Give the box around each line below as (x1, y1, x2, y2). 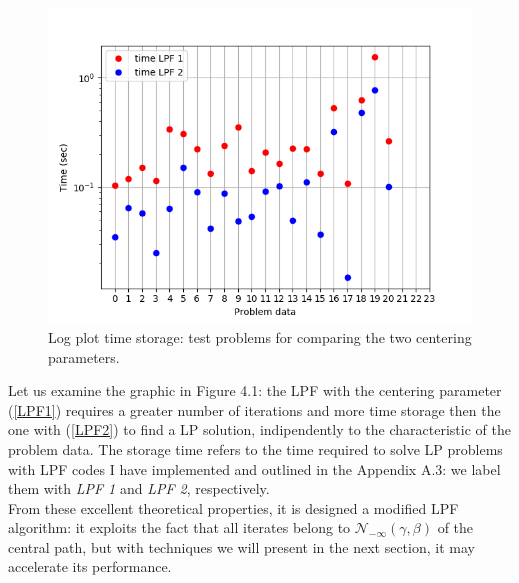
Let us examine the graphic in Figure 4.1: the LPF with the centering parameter (8, 380, 502, 401)
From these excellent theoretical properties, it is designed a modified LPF (8, 497, 459, 518)
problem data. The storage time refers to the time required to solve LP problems (8, 438, 503, 459)
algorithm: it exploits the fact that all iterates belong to (8, 517, 351, 538)
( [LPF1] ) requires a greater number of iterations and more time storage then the (8, 399, 501, 420)
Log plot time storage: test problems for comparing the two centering (48, 326, 472, 347)
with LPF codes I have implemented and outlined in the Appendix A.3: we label (8, 458, 501, 479)
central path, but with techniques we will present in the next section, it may (8, 536, 475, 557)
